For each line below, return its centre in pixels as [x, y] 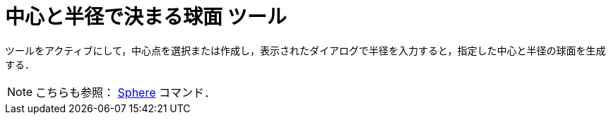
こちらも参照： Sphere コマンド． [126, 92]
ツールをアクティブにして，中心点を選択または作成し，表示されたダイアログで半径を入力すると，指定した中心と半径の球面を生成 [305, 50]
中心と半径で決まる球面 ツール [146, 17]
